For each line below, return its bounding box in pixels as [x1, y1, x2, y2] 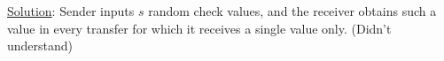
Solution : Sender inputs [7, 2, 135, 19]
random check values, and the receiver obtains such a [148, 2, 437, 19]
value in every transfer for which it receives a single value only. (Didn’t [7, 19, 392, 37]
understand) [7, 36, 74, 55]
